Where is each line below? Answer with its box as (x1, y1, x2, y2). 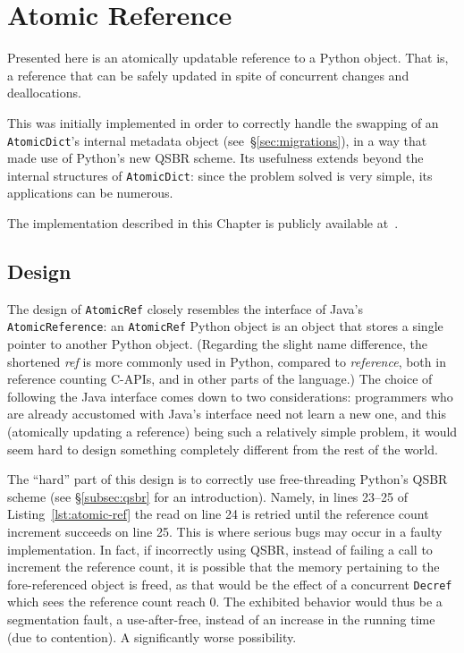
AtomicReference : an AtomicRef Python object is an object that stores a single (7, 317, 443, 335)
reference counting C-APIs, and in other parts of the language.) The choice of (7, 369, 433, 388)
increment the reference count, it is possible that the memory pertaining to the (7, 557, 440, 576)
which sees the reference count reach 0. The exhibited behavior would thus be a (7, 592, 443, 611)
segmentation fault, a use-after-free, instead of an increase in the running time (7, 610, 435, 629)
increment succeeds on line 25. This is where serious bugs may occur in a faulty (7, 522, 443, 541)
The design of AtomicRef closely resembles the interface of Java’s (7, 299, 363, 318)
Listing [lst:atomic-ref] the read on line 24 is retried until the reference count (7, 505, 429, 523)
